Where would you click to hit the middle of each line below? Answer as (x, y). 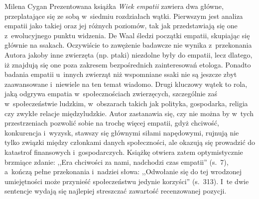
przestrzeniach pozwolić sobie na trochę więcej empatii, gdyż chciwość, (112, 123)
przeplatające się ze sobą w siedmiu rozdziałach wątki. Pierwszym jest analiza (124, 16)
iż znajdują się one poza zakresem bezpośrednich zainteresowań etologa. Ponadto (128, 64)
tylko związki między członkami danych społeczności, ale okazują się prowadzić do (130, 142)
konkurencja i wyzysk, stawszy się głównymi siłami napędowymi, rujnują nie (122, 132)
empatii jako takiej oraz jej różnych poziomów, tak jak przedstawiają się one (121, 26)
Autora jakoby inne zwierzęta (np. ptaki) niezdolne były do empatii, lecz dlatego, (129, 54)
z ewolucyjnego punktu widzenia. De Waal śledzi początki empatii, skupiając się (127, 35)
